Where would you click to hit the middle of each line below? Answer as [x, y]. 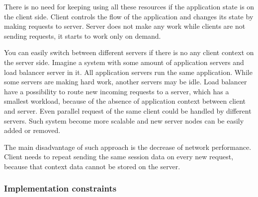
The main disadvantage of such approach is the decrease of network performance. [128, 147]
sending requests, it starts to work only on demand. [83, 35]
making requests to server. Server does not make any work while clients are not [125, 26]
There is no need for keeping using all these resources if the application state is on [129, 6]
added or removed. [32, 130]
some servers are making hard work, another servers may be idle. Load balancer [126, 82]
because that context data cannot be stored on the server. [92, 166]
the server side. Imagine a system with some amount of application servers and [124, 62]
